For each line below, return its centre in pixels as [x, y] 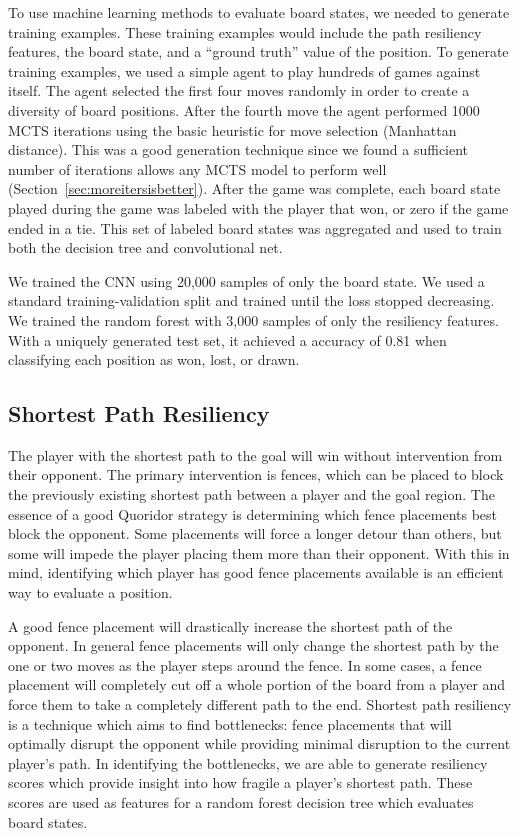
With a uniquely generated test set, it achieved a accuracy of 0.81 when [227, 339]
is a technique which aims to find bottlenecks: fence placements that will [230, 723]
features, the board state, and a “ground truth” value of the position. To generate [258, 51]
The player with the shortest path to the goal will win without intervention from [255, 454]
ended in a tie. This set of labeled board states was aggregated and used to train [255, 227]
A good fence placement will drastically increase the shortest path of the [230, 625]
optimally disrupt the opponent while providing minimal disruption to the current [259, 743]
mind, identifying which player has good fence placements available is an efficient [256, 572]
